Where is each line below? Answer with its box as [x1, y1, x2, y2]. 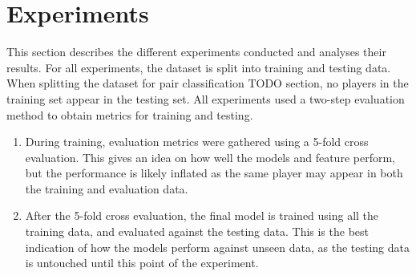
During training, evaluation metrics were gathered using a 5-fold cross [25, 133, 369, 150]
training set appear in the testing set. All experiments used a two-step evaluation [6, 90, 405, 107]
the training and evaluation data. [25, 180, 188, 197]
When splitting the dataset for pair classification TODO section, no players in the [6, 75, 409, 91]
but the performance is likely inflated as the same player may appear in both [25, 164, 403, 181]
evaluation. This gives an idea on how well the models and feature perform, [25, 148, 395, 165]
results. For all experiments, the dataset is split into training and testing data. [6, 59, 391, 75]
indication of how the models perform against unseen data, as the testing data [25, 238, 410, 255]
